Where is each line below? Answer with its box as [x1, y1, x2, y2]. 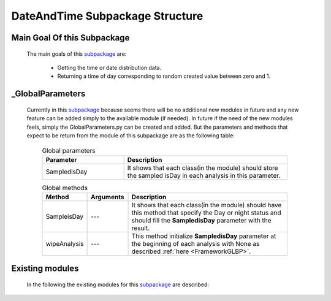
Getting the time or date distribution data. [57, 64, 162, 71]
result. [131, 224, 150, 232]
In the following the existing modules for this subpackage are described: [26, 281, 210, 288]
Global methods [42, 183, 88, 192]
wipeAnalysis [45, 240, 84, 248]
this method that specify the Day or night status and [131, 208, 281, 217]
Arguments [90, 193, 124, 202]
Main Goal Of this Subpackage [11, 32, 130, 43]
